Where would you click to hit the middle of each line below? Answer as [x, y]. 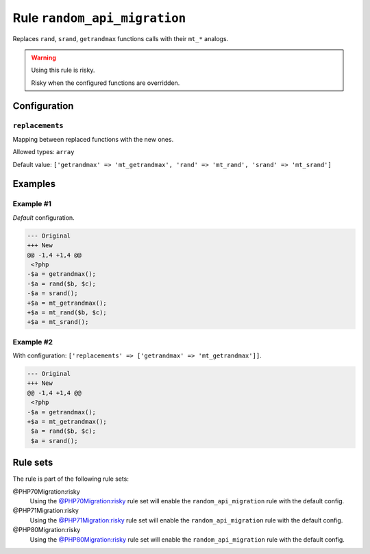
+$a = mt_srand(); [58, 322]
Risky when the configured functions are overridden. [106, 83]
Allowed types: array [44, 152]
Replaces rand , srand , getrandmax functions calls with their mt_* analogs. [121, 38]
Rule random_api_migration [99, 18]
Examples [34, 184]
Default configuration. [44, 217]
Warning [44, 58]
